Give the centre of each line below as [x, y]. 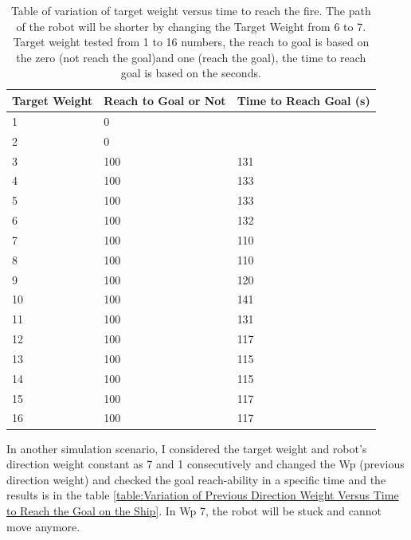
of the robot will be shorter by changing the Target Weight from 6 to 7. [191, 26]
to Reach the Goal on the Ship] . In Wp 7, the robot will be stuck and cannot [194, 510]
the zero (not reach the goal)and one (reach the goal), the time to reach [191, 57]
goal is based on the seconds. [191, 73]
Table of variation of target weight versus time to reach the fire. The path [191, 10]
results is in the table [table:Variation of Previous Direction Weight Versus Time [203, 495]
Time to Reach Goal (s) [303, 100]
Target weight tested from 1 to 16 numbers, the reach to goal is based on [191, 42]
